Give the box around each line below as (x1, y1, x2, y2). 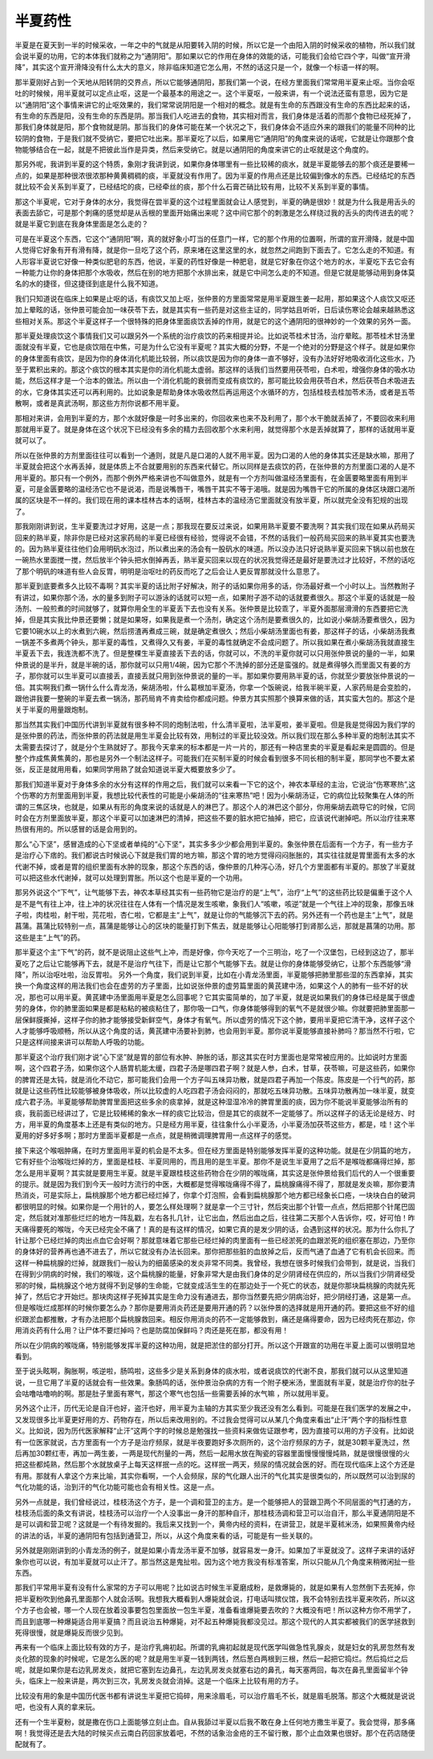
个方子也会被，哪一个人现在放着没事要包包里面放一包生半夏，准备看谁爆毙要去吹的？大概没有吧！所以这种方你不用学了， (14, 1606, 415, 1615)
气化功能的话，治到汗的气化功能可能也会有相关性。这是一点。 (14, 1483, 219, 1492)
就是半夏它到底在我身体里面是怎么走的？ (14, 219, 148, 229)
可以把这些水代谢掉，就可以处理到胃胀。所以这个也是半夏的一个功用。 (14, 873, 247, 882)
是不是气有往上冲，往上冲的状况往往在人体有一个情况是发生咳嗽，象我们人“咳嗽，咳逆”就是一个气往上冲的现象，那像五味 (14, 898, 415, 908)
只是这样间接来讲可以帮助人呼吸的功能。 (14, 1037, 148, 1047)
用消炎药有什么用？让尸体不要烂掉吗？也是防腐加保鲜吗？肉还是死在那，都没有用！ (14, 1326, 289, 1336)
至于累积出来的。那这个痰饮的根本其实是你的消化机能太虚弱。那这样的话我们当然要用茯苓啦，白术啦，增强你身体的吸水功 (14, 365, 415, 374)
